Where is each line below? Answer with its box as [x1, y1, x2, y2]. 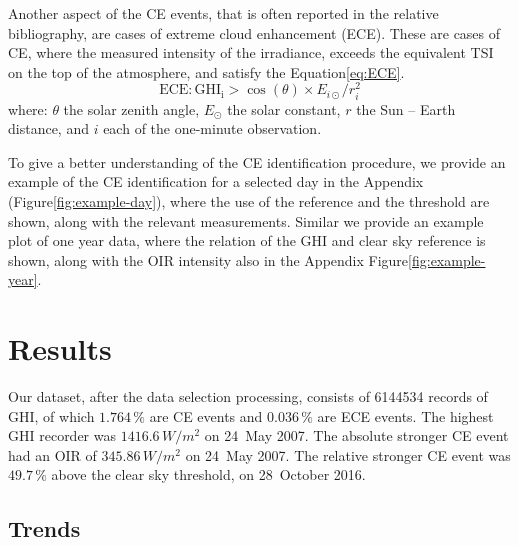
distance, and [8, 118, 89, 139]
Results [8, 328, 112, 369]
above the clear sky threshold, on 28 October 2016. [51, 464, 366, 485]
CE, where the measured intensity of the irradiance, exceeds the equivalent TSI [8, 42, 494, 63]
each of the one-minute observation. [103, 118, 322, 139]
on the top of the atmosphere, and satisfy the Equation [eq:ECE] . [8, 61, 405, 82]
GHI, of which [8, 405, 95, 426]
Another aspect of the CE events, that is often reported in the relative [8, 3, 439, 23]
